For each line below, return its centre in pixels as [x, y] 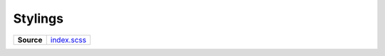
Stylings [38, 18]
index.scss [68, 40]
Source [30, 40]
